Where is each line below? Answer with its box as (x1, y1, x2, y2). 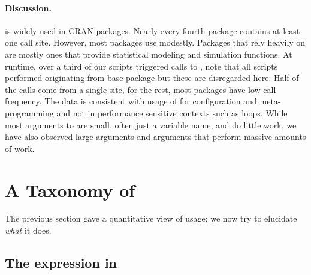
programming (5, 106, 54, 119)
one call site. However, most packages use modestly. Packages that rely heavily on (5, 36, 306, 49)
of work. (5, 142, 35, 154)
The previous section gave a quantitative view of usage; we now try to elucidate (5, 212, 297, 225)
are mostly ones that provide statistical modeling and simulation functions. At (5, 47, 292, 60)
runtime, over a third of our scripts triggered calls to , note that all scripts (5, 59, 278, 72)
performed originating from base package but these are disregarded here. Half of (5, 71, 299, 84)
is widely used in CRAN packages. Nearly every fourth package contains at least (5, 24, 300, 37)
